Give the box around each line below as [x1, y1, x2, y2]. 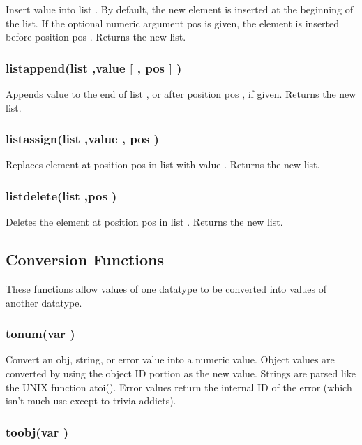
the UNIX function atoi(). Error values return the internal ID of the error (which [6, 379, 352, 394]
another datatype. [6, 295, 82, 309]
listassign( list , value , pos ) [6, 130, 159, 147]
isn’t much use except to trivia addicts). [6, 393, 176, 408]
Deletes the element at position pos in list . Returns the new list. [6, 214, 283, 229]
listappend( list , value [6, 59, 126, 76]
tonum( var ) [6, 325, 75, 342]
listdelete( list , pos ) [6, 187, 117, 204]
